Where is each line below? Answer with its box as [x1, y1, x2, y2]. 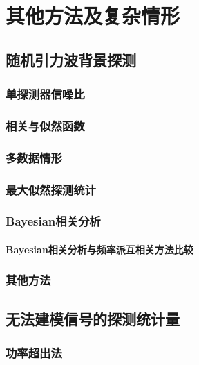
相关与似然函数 [6, 117, 85, 134]
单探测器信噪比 [6, 85, 85, 103]
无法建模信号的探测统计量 [6, 307, 180, 329]
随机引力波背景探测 [6, 49, 136, 70]
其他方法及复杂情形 [6, 1, 180, 30]
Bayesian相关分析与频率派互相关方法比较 [6, 241, 193, 256]
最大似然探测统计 [6, 180, 96, 198]
